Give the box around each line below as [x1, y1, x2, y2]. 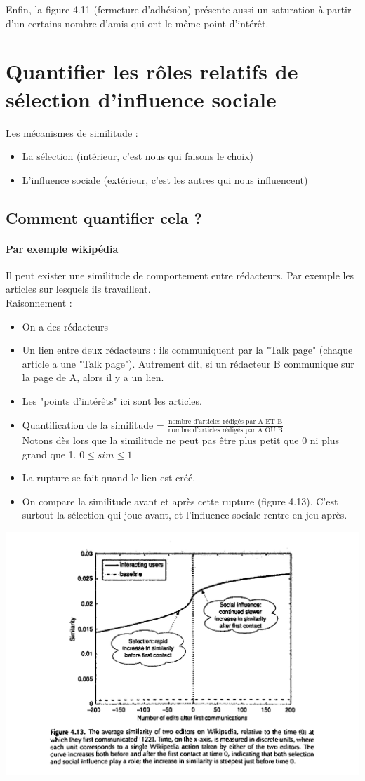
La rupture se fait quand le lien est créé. [22, 470, 196, 485]
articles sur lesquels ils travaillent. [6, 281, 151, 296]
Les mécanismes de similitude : [6, 125, 138, 140]
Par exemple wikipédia [6, 241, 119, 255]
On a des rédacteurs [22, 319, 109, 333]
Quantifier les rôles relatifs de [6, 57, 298, 86]
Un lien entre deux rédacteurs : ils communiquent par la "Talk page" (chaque [22, 342, 353, 357]
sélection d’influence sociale [6, 84, 277, 113]
